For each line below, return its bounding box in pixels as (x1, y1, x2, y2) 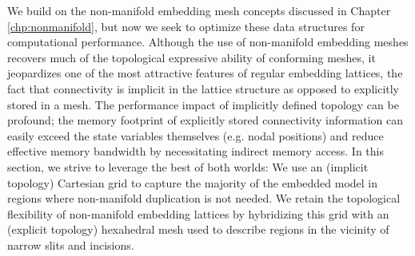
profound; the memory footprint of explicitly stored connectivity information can (7, 112, 404, 128)
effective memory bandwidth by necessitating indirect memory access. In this (7, 143, 385, 160)
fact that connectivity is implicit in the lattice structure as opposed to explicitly (7, 80, 399, 96)
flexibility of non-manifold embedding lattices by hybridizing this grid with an (7, 205, 389, 222)
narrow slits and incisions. (7, 236, 134, 253)
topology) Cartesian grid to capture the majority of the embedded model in (7, 174, 378, 191)
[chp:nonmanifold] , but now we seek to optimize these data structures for (7, 18, 365, 34)
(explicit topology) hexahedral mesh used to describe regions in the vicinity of (7, 221, 389, 238)
